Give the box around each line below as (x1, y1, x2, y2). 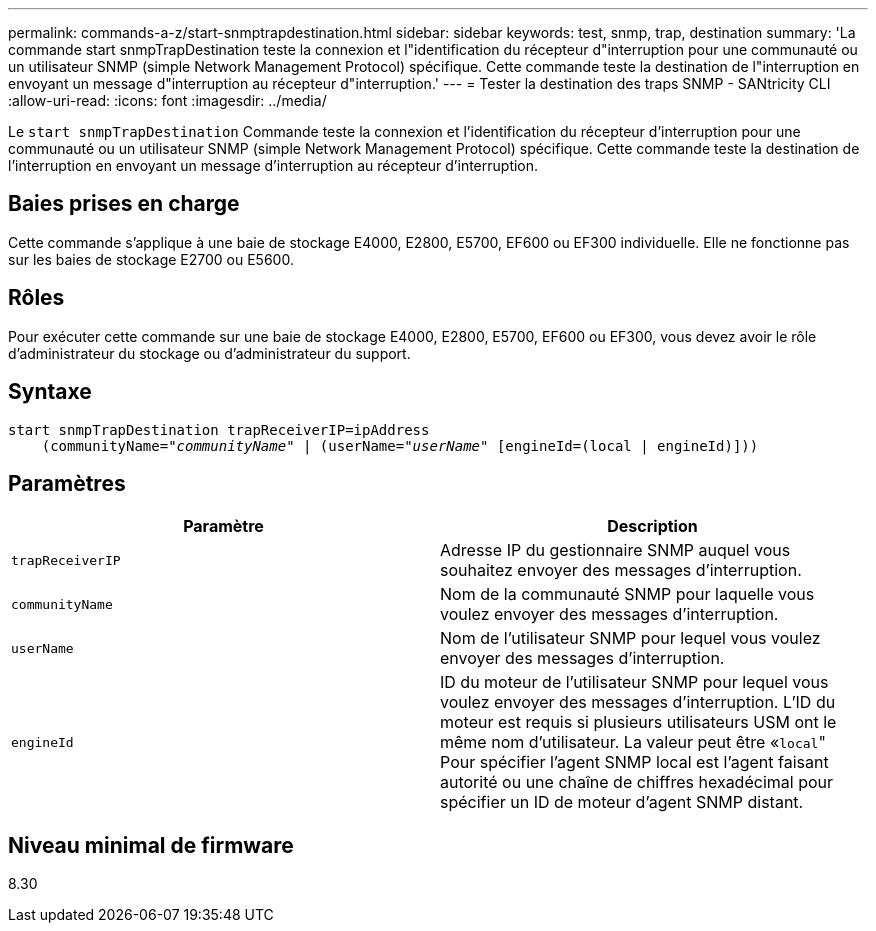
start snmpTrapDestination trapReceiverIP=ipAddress (8, 421, 430, 438)
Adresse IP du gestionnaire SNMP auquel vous (440, 540, 791, 561)
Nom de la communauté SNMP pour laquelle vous (440, 584, 815, 605)
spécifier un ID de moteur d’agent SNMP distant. (440, 792, 804, 813)
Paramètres (8, 470, 126, 496)
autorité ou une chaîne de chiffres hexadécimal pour (440, 772, 834, 793)
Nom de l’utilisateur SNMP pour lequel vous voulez (440, 628, 821, 649)
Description (607, 516, 698, 537)
